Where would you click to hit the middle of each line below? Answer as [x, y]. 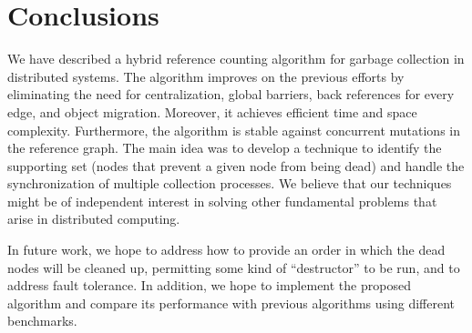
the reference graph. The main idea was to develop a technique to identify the [225, 148]
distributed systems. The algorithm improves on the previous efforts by [206, 76]
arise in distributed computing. [94, 219]
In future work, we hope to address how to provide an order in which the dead [226, 250]
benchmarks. [42, 321]
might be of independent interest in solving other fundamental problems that [222, 201]
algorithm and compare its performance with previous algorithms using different [231, 303]
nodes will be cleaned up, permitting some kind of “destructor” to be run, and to [234, 267]
